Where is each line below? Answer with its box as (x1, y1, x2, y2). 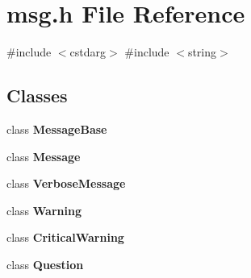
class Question (6, 255, 84, 272)
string (187, 44, 217, 60)
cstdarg (69, 44, 107, 60)
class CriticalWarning (6, 229, 124, 246)
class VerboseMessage (6, 175, 126, 192)
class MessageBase (6, 120, 107, 137)
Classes (6, 83, 68, 108)
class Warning (6, 201, 82, 218)
